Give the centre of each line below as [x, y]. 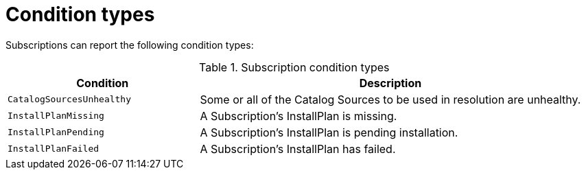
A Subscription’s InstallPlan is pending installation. [329, 132]
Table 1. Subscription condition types [294, 67]
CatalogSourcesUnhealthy [70, 100]
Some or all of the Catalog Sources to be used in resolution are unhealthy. [390, 99]
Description [390, 83]
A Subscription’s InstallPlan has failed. [298, 149]
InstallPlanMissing [56, 116]
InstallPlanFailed [54, 149]
